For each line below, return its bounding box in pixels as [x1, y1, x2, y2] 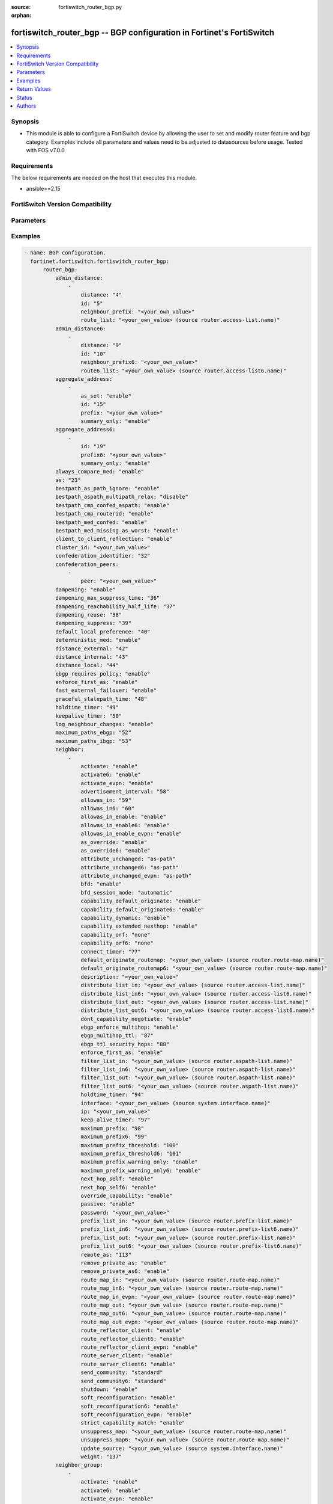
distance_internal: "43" [55, 653, 128, 660]
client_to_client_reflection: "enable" [55, 535, 173, 543]
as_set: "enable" [80, 392, 132, 399]
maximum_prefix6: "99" [80, 1133, 148, 1140]
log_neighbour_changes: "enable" [55, 721, 154, 728]
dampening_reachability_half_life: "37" [55, 603, 176, 610]
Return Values [16, 85, 51, 93]
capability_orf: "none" [80, 931, 151, 938]
